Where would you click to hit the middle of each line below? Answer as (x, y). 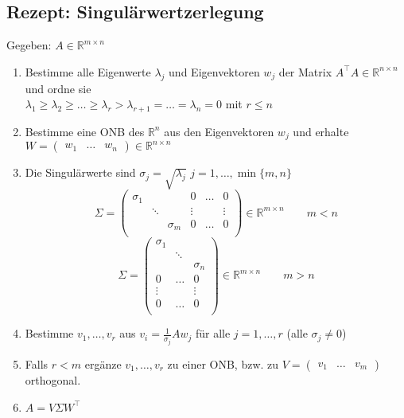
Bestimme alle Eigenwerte (88, 71)
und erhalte (321, 131)
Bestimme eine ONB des (85, 131)
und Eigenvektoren (214, 71)
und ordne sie (58, 88)
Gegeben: (29, 45)
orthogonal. (53, 379)
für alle (213, 333)
